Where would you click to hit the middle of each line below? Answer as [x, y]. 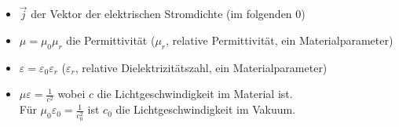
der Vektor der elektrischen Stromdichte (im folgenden [161, 14]
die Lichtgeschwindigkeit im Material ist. [195, 94]
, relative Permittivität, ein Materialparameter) [280, 40]
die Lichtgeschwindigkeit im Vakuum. [206, 109]
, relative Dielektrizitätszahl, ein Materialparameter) [201, 67]
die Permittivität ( [111, 40]
